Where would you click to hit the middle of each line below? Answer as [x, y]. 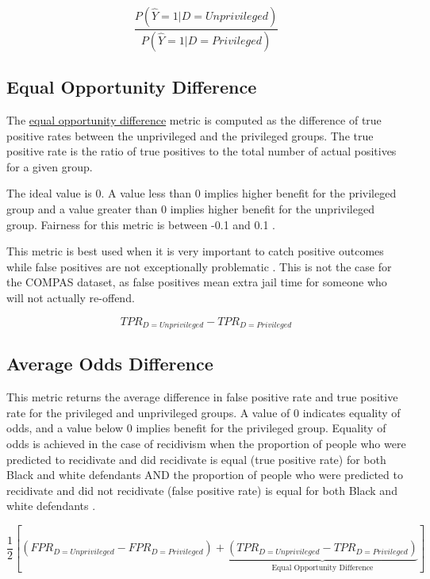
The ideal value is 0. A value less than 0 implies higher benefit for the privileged [202, 193]
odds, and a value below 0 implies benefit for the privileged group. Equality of [196, 428]
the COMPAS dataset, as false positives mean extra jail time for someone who [197, 282]
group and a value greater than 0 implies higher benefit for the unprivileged [190, 209]
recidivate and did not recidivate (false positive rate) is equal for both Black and [202, 490]
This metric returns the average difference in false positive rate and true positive [202, 397]
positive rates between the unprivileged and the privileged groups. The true [190, 135]
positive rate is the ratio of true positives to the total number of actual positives [202, 151]
